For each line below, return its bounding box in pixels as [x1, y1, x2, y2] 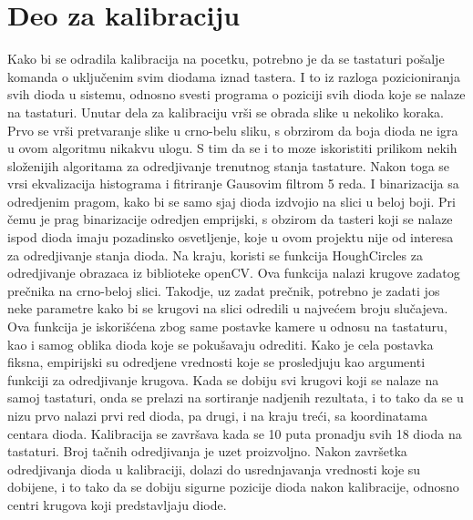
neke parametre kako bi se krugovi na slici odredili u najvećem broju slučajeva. [7, 299, 448, 318]
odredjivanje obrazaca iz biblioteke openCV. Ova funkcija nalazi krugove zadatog [7, 263, 460, 282]
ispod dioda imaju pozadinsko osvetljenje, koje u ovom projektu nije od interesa [7, 228, 454, 247]
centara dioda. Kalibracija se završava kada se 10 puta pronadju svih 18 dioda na [7, 423, 462, 443]
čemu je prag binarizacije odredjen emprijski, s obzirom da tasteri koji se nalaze [7, 209, 453, 229]
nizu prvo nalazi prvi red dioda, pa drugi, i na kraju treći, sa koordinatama [7, 406, 427, 424]
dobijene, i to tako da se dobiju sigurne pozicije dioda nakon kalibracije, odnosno [7, 477, 459, 496]
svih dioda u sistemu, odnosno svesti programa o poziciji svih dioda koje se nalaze [7, 85, 466, 104]
